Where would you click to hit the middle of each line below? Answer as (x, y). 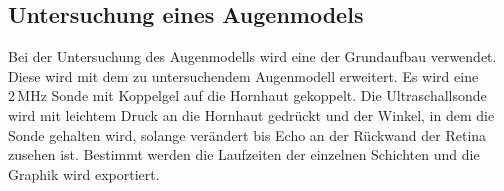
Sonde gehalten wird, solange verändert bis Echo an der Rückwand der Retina (247, 134)
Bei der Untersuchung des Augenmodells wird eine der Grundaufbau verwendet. (252, 56)
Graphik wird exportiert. (84, 173)
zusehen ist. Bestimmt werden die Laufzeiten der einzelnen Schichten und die (244, 154)
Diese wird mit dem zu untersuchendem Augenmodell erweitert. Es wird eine (243, 75)
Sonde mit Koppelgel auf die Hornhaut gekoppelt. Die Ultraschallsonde (269, 95)
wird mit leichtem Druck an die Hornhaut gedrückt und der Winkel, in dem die (251, 114)
